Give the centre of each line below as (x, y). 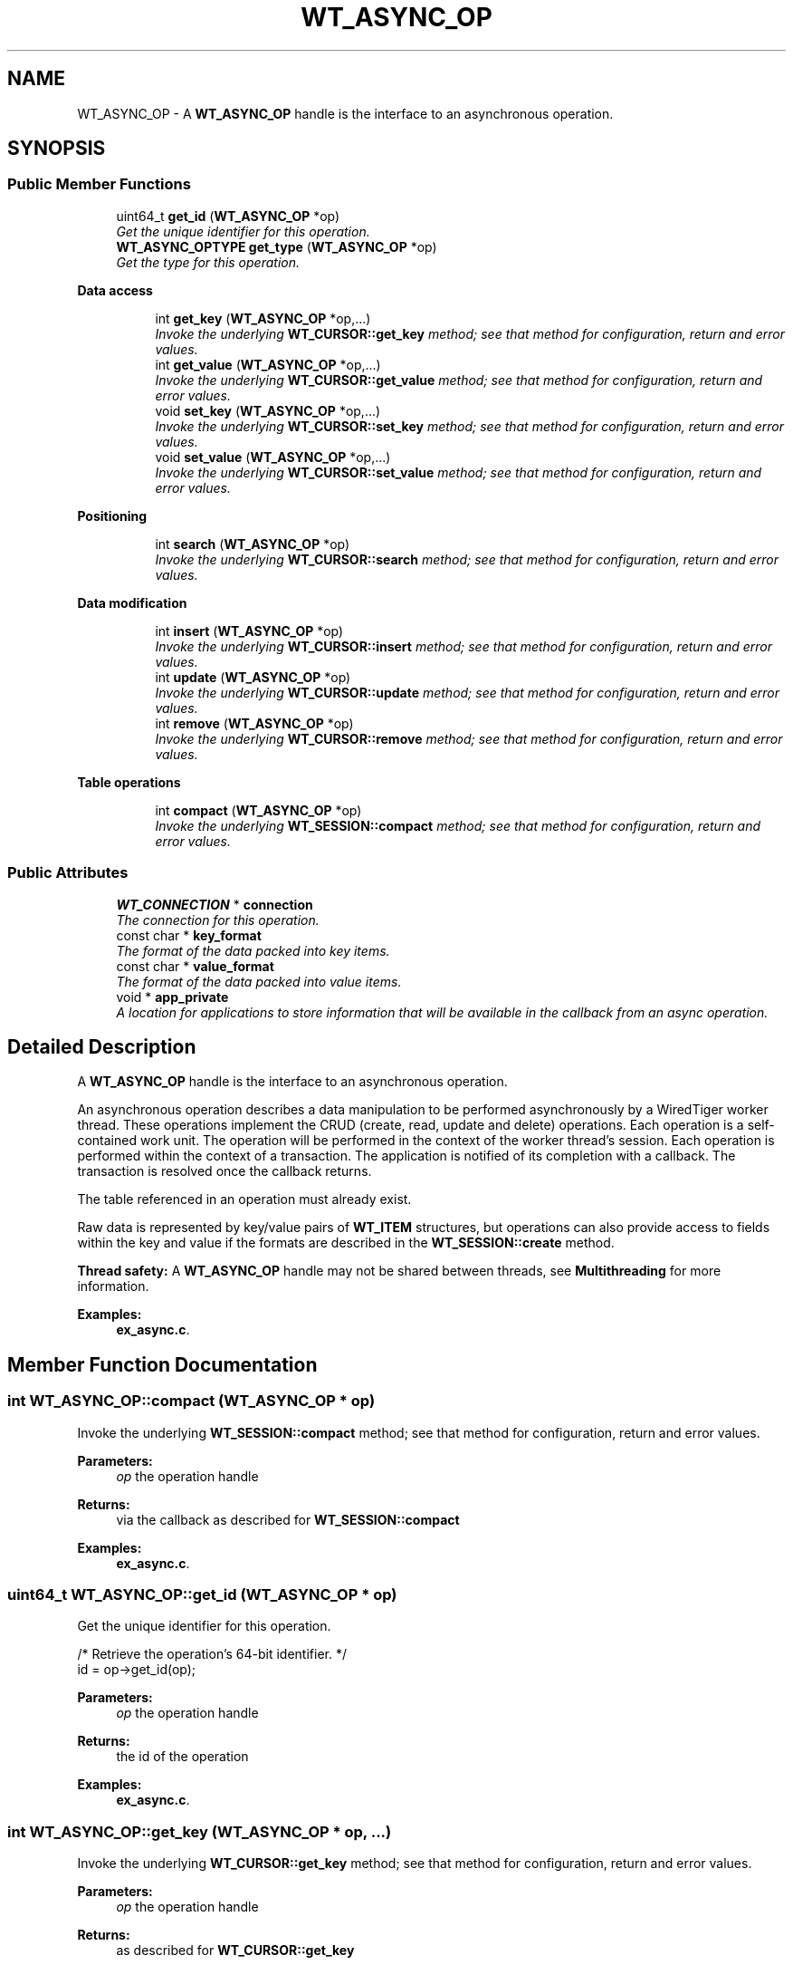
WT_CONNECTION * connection (215, 904)
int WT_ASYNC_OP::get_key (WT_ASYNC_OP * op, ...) (200, 1831)
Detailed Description (102, 1046)
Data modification (132, 602)
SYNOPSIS (57, 149)
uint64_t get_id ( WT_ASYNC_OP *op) (228, 216)
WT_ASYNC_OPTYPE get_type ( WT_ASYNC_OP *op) (277, 246)
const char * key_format (189, 935)
